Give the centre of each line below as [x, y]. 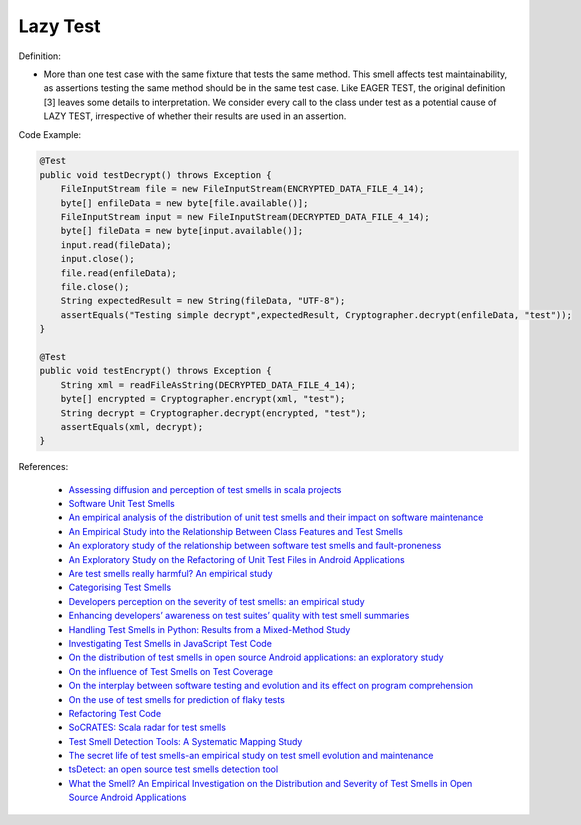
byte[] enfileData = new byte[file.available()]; [184, 203]
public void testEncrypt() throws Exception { [155, 371]
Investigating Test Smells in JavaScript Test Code [170, 643]
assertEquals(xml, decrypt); [132, 426]
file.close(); [95, 286]
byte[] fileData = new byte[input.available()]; [182, 231]
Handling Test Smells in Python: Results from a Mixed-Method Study [209, 629]
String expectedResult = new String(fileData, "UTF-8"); [203, 301]
